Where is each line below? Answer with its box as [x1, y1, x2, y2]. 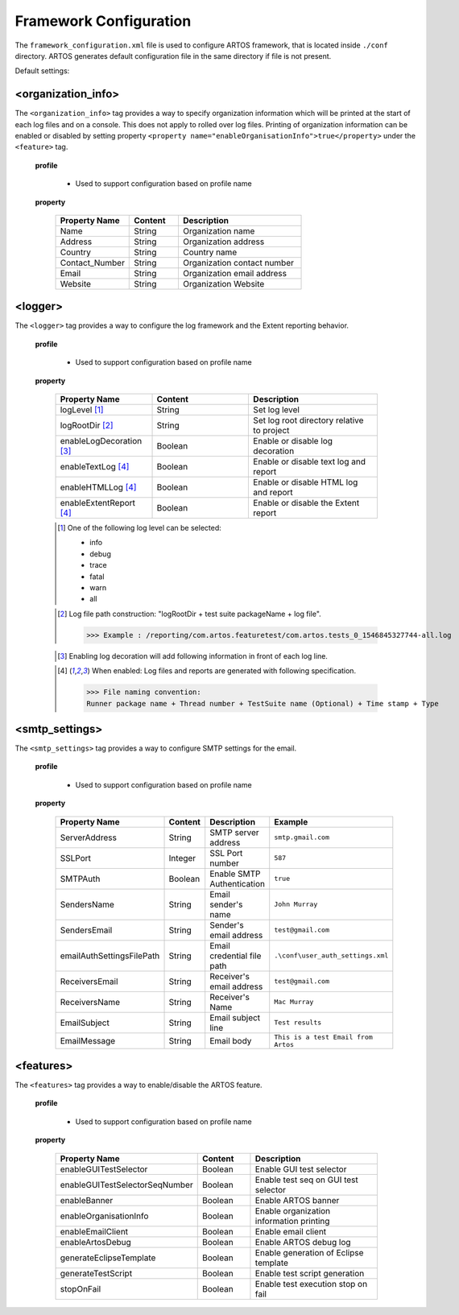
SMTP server [209, 826, 259, 837]
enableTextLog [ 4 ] [60, 461, 130, 473]
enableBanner [60, 1194, 114, 1205]
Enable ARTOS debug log [254, 1236, 351, 1247]
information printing [254, 1215, 330, 1226]
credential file [209, 950, 262, 961]
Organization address [182, 236, 265, 247]
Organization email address [182, 267, 287, 279]
